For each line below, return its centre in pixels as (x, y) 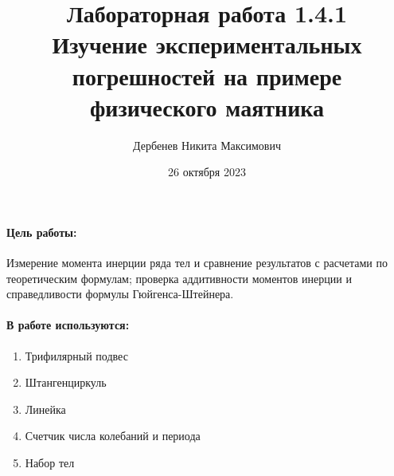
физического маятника (207, 106)
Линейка (45, 409)
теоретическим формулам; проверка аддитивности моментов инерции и (179, 278)
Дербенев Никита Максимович (207, 145)
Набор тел (50, 463)
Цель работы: (42, 232)
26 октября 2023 (207, 172)
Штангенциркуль (66, 382)
